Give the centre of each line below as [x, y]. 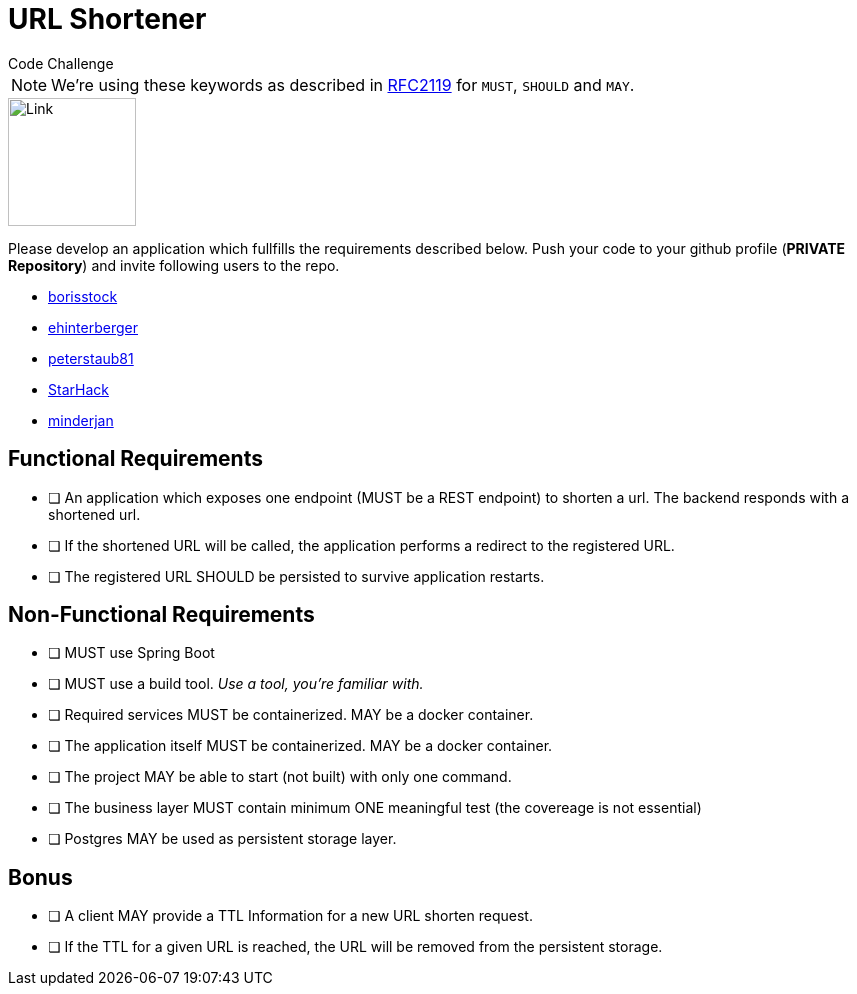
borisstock [83, 296]
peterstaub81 [91, 358]
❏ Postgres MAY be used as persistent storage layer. [222, 839]
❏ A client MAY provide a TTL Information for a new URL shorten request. [290, 916]
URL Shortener [107, 19]
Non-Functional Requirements [161, 615]
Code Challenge [61, 63]
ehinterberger [93, 327]
